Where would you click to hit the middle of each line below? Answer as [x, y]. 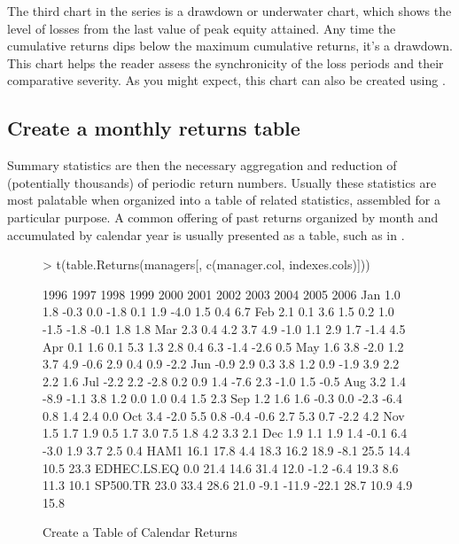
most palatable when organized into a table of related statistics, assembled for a [224, 200]
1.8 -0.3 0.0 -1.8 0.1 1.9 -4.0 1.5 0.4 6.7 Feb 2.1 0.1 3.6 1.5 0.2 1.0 [218, 311]
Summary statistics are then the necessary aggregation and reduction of [202, 165]
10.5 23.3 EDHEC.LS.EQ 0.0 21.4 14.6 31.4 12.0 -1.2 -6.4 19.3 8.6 [221, 467]
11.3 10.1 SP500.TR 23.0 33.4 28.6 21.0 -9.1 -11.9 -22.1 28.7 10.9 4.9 [228, 485]
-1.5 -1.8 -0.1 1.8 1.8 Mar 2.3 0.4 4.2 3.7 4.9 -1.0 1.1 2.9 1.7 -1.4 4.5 [224, 328]
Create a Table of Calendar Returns [140, 532]
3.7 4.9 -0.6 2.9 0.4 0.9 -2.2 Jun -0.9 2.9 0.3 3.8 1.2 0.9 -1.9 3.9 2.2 [221, 364]
